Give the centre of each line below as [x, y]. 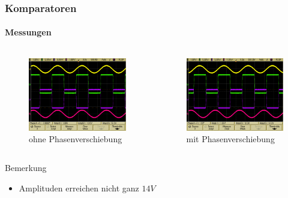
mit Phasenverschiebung [230, 139]
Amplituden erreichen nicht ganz [79, 187]
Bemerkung [26, 167]
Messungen [28, 32]
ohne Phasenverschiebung [76, 139]
